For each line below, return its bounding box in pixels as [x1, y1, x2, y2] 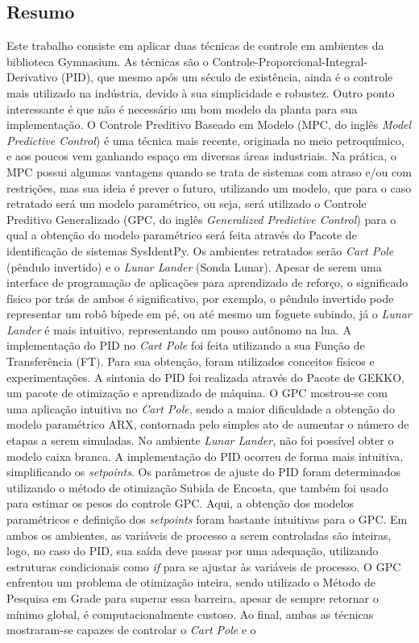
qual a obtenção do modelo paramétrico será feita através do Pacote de [6, 226, 357, 243]
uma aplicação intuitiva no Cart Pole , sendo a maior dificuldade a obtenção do [6, 400, 395, 417]
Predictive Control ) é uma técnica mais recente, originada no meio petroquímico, [6, 131, 404, 148]
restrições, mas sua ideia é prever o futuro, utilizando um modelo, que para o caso [6, 179, 412, 196]
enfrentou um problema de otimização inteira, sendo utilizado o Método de [6, 574, 375, 591]
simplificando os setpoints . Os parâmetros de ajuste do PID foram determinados [6, 463, 401, 480]
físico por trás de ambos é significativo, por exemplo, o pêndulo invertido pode [6, 289, 394, 306]
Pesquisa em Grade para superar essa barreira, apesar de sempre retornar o [6, 589, 379, 606]
